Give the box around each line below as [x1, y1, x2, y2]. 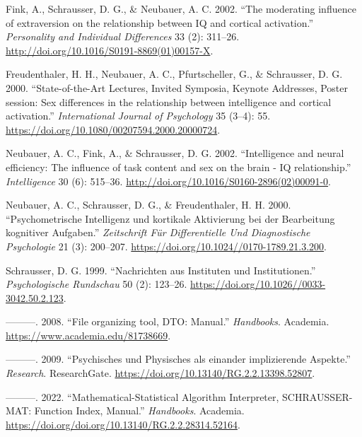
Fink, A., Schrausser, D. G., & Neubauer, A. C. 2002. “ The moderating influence [6, 1, 356, 16]
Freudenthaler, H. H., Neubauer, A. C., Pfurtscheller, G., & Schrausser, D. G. [6, 66, 343, 81]
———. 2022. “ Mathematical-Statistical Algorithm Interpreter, [6, 389, 279, 404]
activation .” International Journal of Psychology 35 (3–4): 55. [6, 108, 271, 123]
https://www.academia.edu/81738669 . [6, 327, 171, 342]
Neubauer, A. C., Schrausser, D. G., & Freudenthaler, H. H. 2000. [6, 197, 291, 212]
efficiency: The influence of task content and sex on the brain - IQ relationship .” [6, 159, 351, 174]
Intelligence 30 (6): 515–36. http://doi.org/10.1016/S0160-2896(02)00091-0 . [6, 173, 331, 188]
